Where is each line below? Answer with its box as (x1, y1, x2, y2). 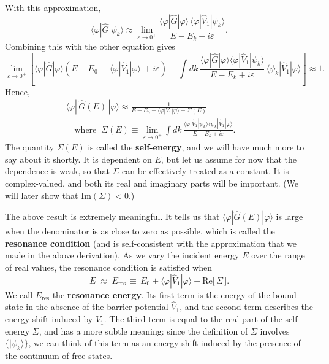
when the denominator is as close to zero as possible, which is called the (5, 225, 275, 238)
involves (260, 324, 290, 337)
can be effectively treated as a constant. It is (122, 165, 289, 177)
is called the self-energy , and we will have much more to (88, 141, 304, 153)
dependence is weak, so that (5, 165, 110, 177)
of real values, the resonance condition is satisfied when (5, 261, 213, 274)
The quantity (5, 141, 55, 153)
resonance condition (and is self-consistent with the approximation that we (5, 236, 297, 249)
